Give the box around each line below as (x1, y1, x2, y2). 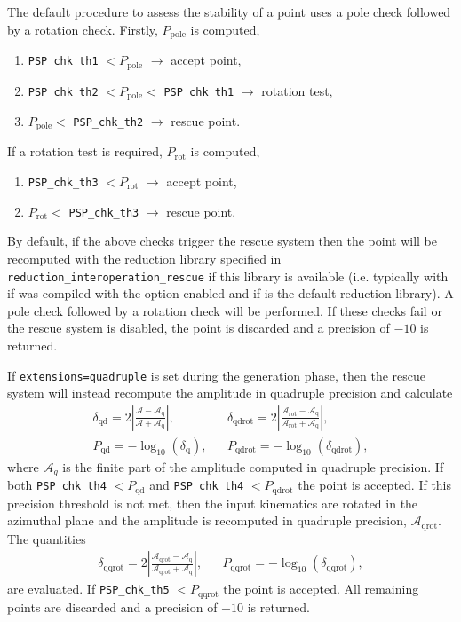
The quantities (7, 529, 86, 547)
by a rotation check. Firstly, (7, 20, 158, 38)
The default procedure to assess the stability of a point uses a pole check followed (7, 3, 451, 20)
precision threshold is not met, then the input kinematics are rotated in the (7, 493, 418, 512)
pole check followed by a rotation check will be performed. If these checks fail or (7, 301, 442, 319)
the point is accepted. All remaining (223, 579, 419, 598)
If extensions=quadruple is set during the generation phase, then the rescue (7, 366, 426, 384)
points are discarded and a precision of (7, 597, 218, 616)
